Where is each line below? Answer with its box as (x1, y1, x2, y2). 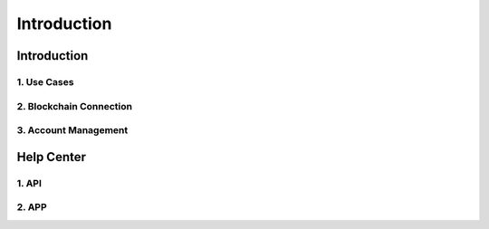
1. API (16, 177, 43, 189)
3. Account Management (16, 124, 129, 137)
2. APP (16, 201, 47, 214)
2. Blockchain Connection (16, 100, 133, 112)
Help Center (16, 149, 86, 165)
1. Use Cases (16, 75, 74, 88)
